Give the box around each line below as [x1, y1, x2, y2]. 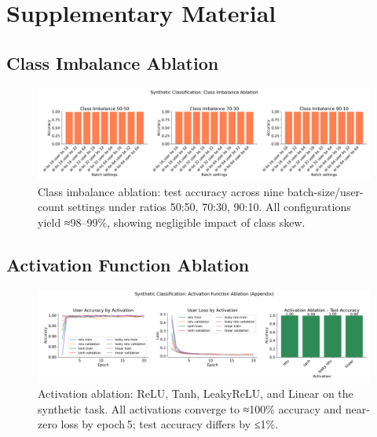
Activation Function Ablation [6, 252, 250, 276]
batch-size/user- [287, 183, 364, 199]
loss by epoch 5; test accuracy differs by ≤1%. [60, 416, 279, 432]
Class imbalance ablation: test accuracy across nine [38, 183, 284, 199]
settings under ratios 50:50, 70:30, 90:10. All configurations [68, 198, 351, 215]
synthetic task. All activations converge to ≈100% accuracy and [38, 400, 342, 417]
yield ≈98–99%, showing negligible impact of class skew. [38, 213, 306, 230]
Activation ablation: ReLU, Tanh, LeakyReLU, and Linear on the [38, 384, 353, 401]
